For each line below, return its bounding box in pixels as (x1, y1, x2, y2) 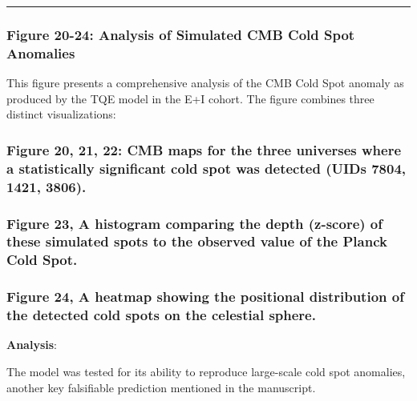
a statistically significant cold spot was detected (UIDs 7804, (6, 158, 407, 178)
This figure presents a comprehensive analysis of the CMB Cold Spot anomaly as (6, 74, 404, 91)
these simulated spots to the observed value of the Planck (6, 231, 387, 251)
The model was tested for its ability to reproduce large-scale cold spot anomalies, (6, 363, 406, 380)
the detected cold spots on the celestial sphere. (6, 305, 316, 325)
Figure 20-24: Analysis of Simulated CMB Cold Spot (6, 24, 355, 44)
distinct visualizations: (6, 106, 116, 122)
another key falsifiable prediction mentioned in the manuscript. (6, 379, 316, 395)
